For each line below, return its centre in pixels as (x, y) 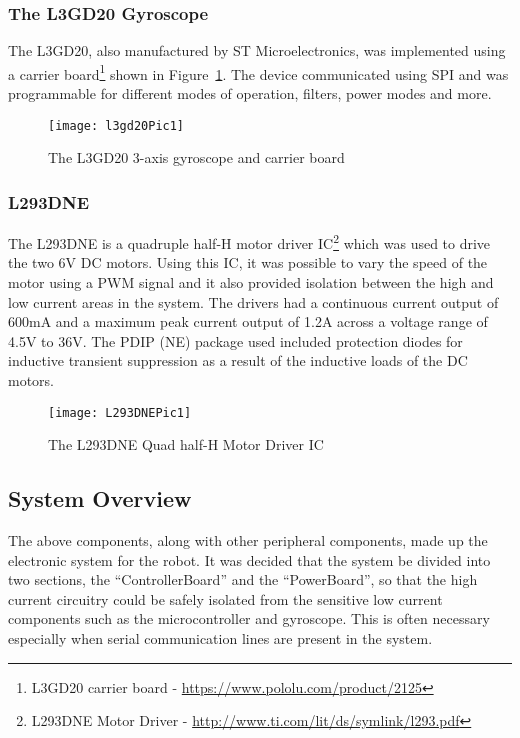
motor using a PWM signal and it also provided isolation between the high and (251, 281)
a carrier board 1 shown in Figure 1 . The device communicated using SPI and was (258, 72)
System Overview (100, 498)
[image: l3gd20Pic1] (116, 125)
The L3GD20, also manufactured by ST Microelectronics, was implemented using (257, 50)
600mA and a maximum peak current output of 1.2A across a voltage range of (248, 321)
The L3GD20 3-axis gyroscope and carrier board (196, 157)
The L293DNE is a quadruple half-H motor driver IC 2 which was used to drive (249, 241)
